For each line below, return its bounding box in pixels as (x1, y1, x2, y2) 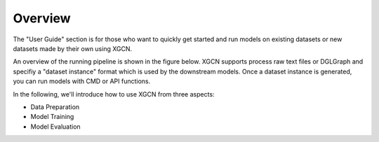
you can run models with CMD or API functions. (13, 77, 151, 85)
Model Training (30, 113, 74, 121)
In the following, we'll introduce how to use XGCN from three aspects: (13, 90, 215, 98)
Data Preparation (30, 102, 80, 111)
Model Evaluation (30, 122, 81, 131)
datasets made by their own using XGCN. (13, 44, 133, 52)
